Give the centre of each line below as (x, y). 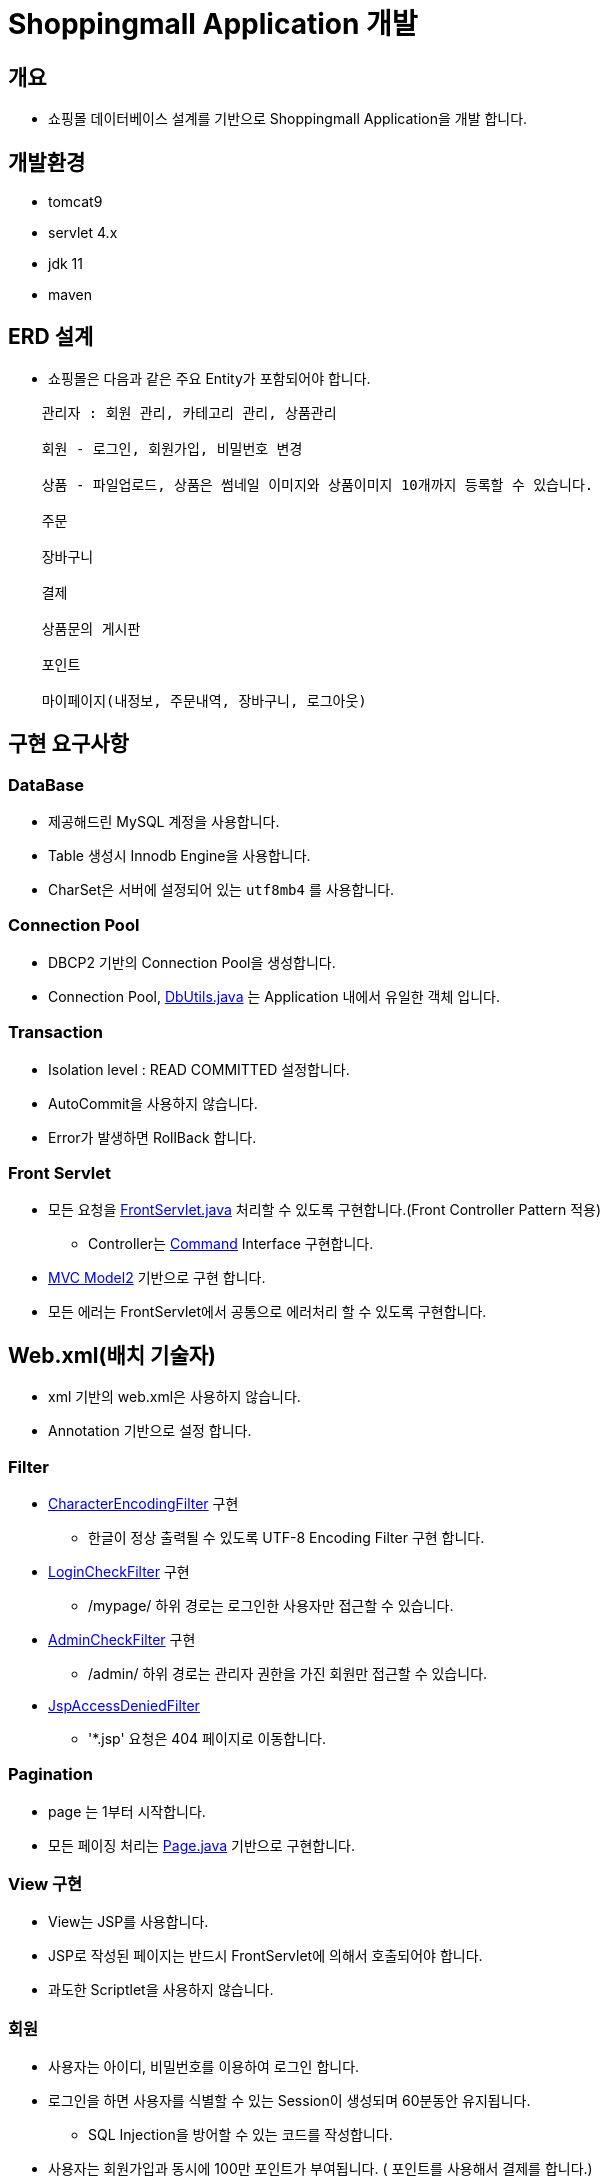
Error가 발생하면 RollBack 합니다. (152, 1137)
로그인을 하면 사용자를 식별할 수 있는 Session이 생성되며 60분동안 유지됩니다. (289, 2101)
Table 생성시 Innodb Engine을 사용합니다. (179, 856)
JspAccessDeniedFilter (124, 1705)
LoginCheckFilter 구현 (119, 1571)
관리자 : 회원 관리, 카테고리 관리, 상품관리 (189, 412)
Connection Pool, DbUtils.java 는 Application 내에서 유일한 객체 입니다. (274, 996)
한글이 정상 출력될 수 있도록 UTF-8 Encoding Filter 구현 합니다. (286, 1537)
